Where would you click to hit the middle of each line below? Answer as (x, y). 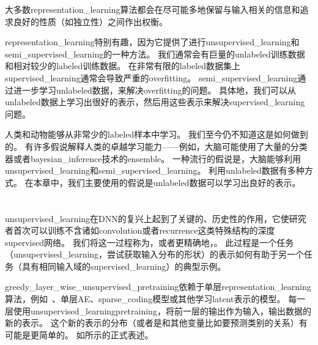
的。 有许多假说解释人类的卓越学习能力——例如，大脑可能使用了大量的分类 (156, 146)
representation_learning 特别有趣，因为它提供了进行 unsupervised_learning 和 (152, 42)
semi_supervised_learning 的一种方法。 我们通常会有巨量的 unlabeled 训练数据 (155, 54)
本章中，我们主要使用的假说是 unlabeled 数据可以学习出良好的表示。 (167, 182)
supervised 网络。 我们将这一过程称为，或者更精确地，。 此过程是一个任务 (150, 242)
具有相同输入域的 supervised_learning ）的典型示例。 (124, 266)
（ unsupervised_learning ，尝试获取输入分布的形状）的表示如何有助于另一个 (155, 254)
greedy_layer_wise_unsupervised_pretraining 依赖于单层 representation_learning (158, 287)
